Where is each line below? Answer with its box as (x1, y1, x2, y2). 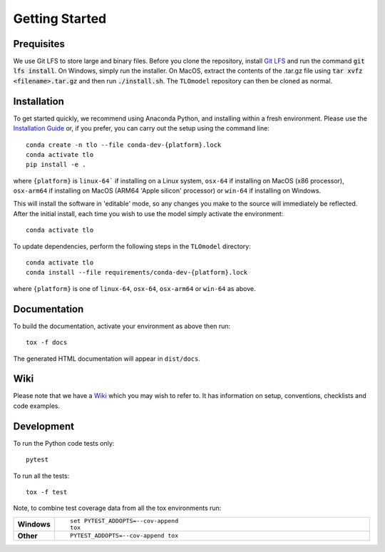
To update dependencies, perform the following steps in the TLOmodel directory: (13, 242, 251, 250)
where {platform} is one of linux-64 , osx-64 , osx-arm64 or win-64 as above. (13, 284, 256, 292)
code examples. (13, 402, 61, 410)
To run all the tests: (13, 471, 70, 480)
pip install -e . (26, 160, 86, 169)
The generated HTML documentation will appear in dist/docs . (13, 354, 201, 363)
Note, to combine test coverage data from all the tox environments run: (13, 504, 222, 513)
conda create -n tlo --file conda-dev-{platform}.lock (26, 140, 222, 149)
